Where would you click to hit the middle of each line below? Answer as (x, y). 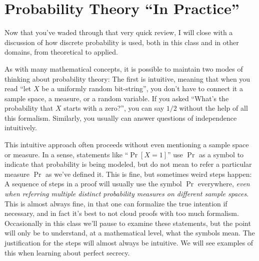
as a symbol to (221, 154)
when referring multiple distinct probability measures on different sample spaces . (127, 194)
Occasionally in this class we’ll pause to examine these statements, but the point (128, 223)
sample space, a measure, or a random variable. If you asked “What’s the (117, 98)
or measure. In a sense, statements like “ (66, 154)
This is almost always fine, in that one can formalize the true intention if (116, 203)
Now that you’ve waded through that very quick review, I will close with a (119, 32)
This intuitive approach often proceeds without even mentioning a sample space (127, 145)
